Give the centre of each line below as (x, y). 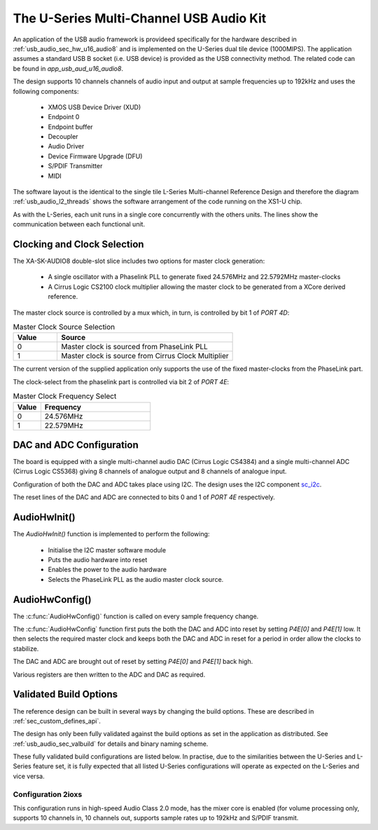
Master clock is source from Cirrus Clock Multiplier (145, 356)
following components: (46, 91)
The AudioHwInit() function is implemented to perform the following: (111, 534)
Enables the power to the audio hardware (107, 570)
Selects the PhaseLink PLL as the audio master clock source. (136, 579)
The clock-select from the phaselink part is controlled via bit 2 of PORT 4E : (121, 381)
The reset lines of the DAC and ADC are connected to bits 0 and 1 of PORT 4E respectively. (144, 497)
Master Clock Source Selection (64, 327)
